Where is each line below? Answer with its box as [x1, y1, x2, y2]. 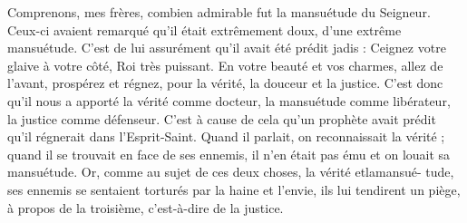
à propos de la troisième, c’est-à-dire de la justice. [7, 198, 284, 217]
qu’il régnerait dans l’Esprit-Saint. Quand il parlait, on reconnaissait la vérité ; [7, 127, 445, 146]
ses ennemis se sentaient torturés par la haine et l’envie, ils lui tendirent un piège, [7, 179, 461, 199]
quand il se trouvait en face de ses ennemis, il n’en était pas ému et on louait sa [7, 144, 451, 163]
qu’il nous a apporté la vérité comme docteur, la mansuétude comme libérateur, [7, 91, 451, 110]
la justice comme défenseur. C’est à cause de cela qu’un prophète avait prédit [7, 109, 436, 128]
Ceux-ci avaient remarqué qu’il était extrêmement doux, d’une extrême [7, 20, 402, 39]
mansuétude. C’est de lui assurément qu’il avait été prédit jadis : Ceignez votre [7, 38, 446, 57]
